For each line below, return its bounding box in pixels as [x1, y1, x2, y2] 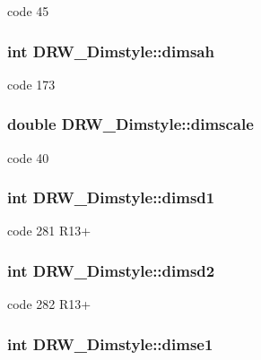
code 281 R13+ [7, 221, 91, 240]
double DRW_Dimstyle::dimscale [7, 113, 254, 135]
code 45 [7, 2, 49, 20]
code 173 [7, 74, 56, 93]
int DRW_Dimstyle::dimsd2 [7, 259, 215, 281]
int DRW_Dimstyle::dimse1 [7, 332, 213, 355]
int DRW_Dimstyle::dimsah [7, 39, 214, 62]
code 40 [7, 148, 49, 167]
